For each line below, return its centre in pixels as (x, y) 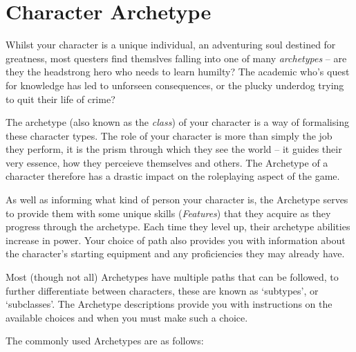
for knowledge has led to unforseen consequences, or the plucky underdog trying (175, 85)
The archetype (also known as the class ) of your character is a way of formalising (177, 122)
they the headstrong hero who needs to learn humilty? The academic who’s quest (178, 72)
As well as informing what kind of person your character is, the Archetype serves (177, 200)
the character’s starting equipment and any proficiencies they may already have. (175, 253)
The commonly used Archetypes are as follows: (105, 341)
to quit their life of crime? (60, 99)
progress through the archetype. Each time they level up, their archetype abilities (178, 226)
